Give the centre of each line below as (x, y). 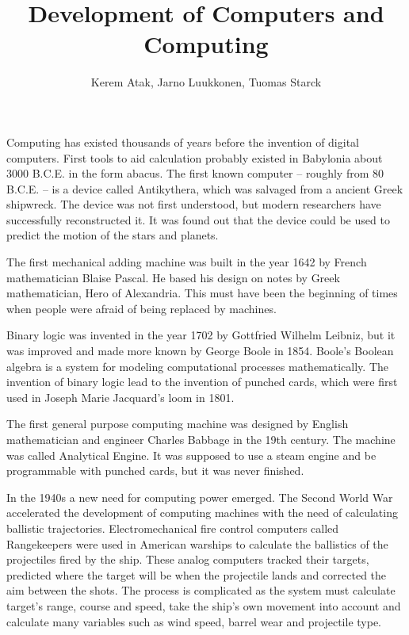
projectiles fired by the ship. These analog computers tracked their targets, (188, 559)
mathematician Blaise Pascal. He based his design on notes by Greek (173, 277)
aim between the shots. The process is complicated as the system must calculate (201, 590)
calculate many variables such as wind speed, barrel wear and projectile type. (194, 621)
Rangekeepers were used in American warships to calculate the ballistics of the (197, 543)
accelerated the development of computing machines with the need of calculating (202, 513)
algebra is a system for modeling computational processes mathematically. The (197, 366)
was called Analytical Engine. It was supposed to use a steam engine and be (191, 455)
